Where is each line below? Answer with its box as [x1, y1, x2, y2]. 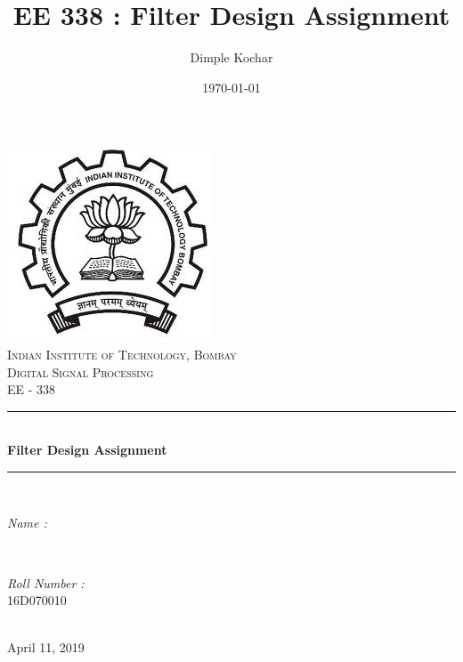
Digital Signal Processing [7, 362, 154, 381]
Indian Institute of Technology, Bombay [7, 344, 237, 363]
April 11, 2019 [7, 638, 85, 657]
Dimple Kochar [190, 48, 273, 67]
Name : [7, 513, 47, 532]
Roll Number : [7, 573, 85, 592]
